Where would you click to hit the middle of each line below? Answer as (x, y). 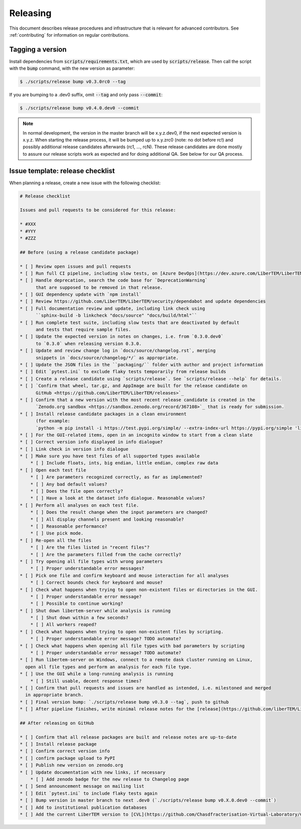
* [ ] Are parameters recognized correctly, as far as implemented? (116, 477)
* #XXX (28, 224)
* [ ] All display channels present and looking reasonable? (107, 519)
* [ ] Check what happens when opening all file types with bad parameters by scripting (132, 646)
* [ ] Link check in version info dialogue (74, 449)
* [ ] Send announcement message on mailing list (82, 786)
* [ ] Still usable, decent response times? (86, 681)
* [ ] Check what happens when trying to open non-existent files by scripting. (122, 632)
